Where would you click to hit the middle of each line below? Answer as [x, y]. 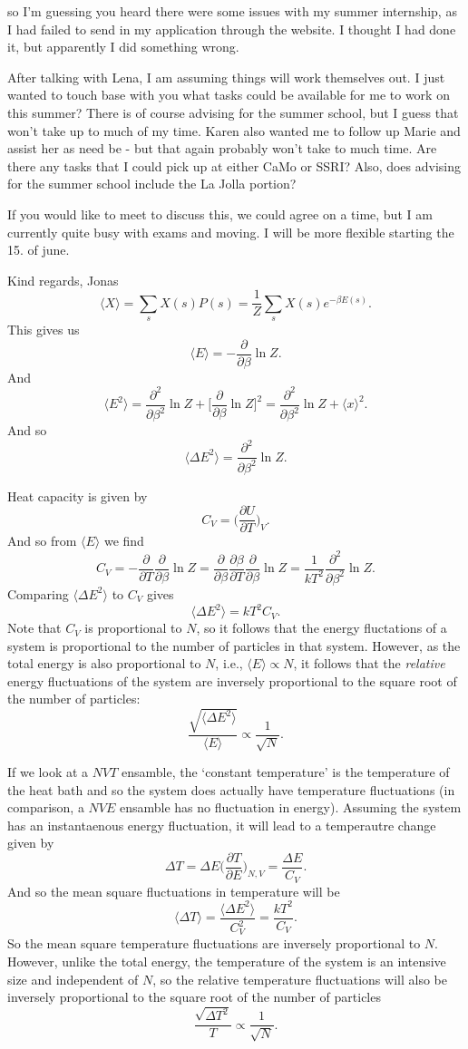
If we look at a [48, 772]
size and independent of [73, 979]
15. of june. [39, 250]
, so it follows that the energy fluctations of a [322, 628]
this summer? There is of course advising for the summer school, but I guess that [233, 112]
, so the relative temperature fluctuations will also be [300, 979]
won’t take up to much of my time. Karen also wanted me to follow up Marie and [234, 130]
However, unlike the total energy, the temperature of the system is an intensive [227, 962]
